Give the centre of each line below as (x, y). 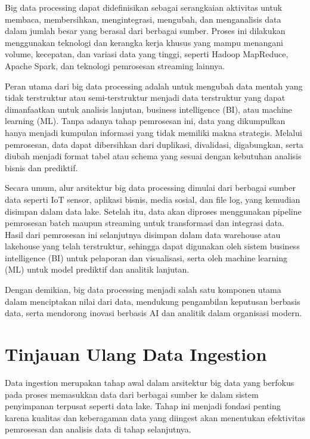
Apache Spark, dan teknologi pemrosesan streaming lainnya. (115, 65)
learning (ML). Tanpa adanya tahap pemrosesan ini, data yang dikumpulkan (145, 121)
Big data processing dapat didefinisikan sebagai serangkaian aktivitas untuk (144, 7)
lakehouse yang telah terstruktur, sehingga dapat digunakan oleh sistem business (152, 246)
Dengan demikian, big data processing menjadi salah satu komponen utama (143, 290)
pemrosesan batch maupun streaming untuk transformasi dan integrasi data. (145, 223)
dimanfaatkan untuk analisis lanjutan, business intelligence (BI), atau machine (148, 109)
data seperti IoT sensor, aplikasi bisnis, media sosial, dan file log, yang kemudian (153, 199)
